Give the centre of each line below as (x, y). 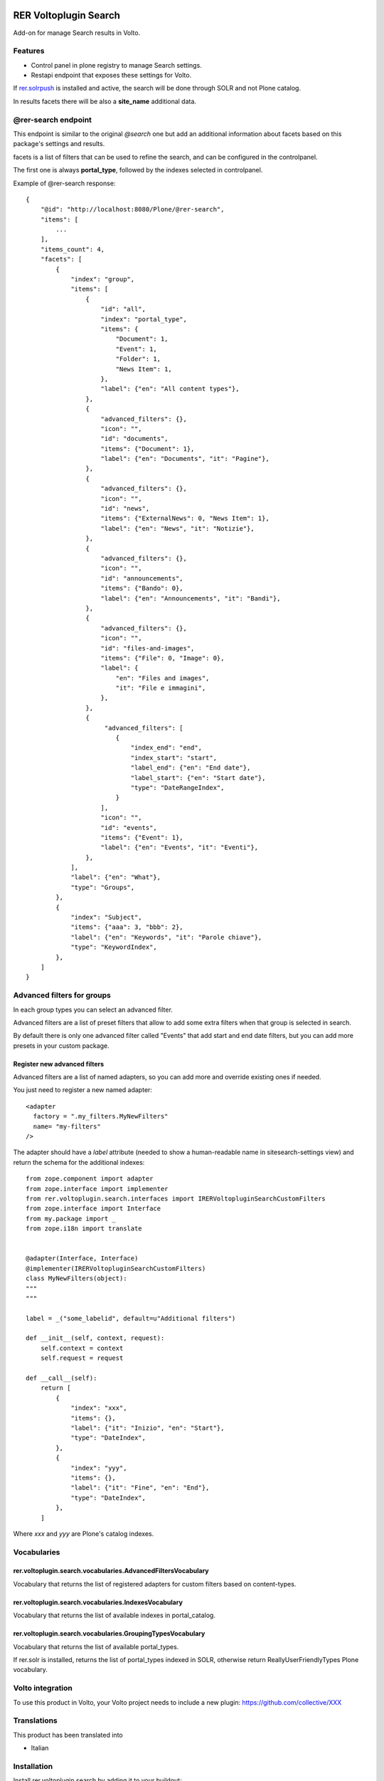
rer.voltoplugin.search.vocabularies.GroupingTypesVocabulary (109, 1634)
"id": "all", (123, 309)
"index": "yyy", (99, 1468)
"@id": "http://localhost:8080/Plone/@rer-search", (132, 209)
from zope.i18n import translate (84, 1229)
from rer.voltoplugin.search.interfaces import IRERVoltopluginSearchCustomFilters (176, 1199)
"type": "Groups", (103, 887)
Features (29, 51)
